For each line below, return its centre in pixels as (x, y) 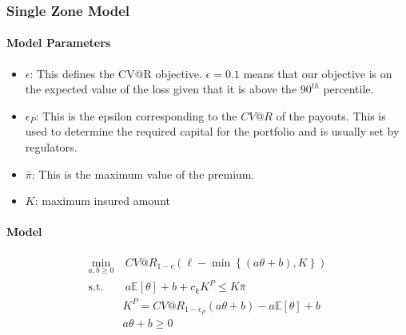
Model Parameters (59, 43)
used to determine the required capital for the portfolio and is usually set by (212, 131)
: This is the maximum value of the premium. (143, 173)
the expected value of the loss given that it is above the (161, 89)
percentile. (348, 89)
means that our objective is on (318, 73)
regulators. (51, 147)
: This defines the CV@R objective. (116, 73)
